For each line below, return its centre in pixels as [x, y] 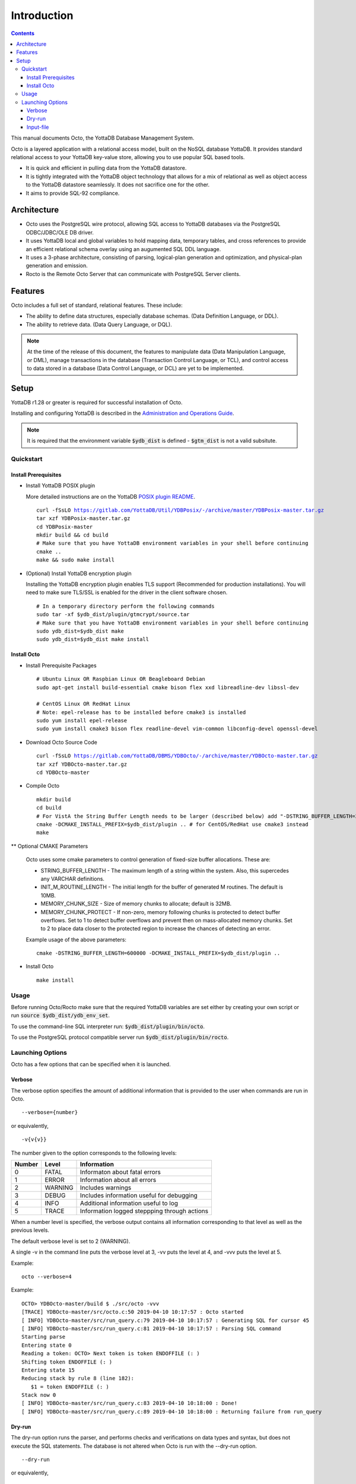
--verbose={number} [50, 1112]
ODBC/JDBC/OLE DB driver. [60, 232]
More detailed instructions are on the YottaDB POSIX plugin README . [111, 496]
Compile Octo [42, 786]
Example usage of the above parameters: [76, 939]
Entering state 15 [48, 1370]
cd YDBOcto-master [63, 773]
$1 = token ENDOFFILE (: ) [70, 1387]
